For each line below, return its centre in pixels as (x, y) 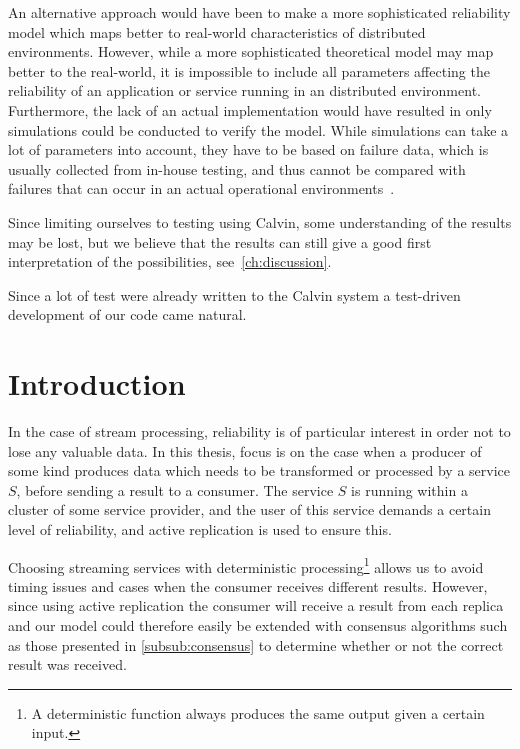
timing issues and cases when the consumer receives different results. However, (248, 585)
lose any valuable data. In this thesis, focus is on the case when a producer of (245, 450)
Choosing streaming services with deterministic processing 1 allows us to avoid (246, 565)
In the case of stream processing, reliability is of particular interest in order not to (259, 431)
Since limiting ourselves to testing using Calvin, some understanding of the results (260, 221)
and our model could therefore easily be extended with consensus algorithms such (258, 625)
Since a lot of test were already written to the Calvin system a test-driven (234, 294)
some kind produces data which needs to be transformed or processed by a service (259, 470)
